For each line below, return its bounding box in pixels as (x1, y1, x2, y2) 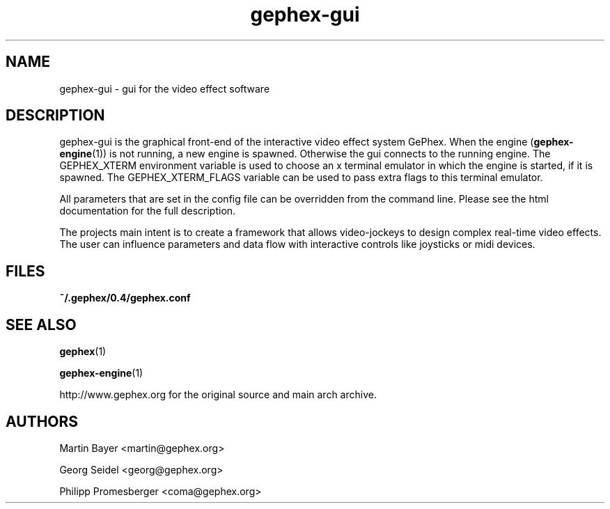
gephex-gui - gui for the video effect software (59, 82, 270, 95)
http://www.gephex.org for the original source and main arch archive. (59, 389, 377, 401)
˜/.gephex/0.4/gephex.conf (59, 292, 191, 304)
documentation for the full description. (59, 205, 236, 217)
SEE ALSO (6, 315, 77, 334)
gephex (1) (59, 345, 107, 358)
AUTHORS (6, 412, 79, 430)
